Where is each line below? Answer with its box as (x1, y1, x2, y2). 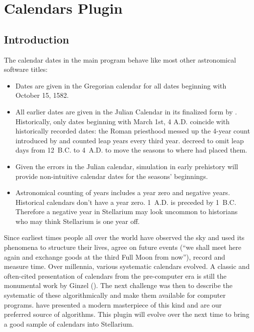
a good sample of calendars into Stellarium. (4, 318, 134, 329)
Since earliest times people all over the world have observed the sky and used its (4, 232, 245, 243)
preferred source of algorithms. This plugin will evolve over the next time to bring (4, 309, 250, 319)
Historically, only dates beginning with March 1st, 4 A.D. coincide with (15, 116, 230, 126)
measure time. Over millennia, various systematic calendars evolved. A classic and (4, 261, 250, 271)
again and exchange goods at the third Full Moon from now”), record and (4, 251, 225, 262)
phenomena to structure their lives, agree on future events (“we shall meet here (4, 242, 242, 252)
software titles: (4, 64, 48, 74)
